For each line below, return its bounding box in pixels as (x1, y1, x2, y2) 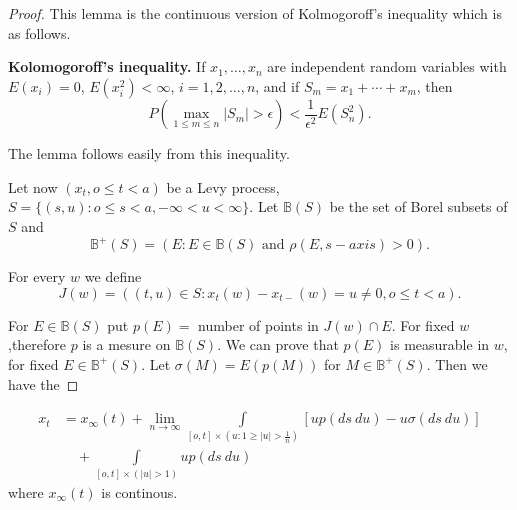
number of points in (198, 314, 319, 335)
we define (84, 266, 142, 287)
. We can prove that (217, 334, 339, 355)
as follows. (8, 22, 71, 43)
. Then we (426, 353, 488, 374)
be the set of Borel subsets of (329, 196, 508, 217)
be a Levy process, (166, 176, 280, 197)
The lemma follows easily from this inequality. (8, 143, 290, 164)
